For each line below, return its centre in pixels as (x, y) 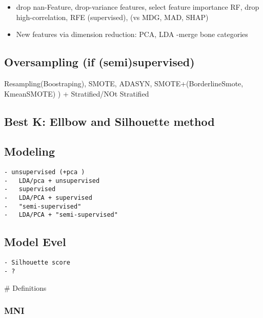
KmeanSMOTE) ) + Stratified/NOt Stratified (77, 93)
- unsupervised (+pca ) (45, 172)
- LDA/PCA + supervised (48, 198)
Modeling (30, 151)
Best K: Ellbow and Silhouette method (109, 121)
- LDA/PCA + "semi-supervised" (61, 215)
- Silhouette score (37, 263)
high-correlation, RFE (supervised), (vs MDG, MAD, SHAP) (112, 17)
